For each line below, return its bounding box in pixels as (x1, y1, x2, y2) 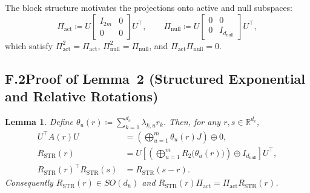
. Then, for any (163, 115, 221, 127)
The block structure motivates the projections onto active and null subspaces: (5, 1, 293, 13)
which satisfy (5, 39, 53, 52)
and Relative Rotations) (5, 86, 159, 105)
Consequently (5, 176, 53, 189)
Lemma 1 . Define (5, 115, 73, 127)
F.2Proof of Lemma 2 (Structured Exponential (5, 69, 306, 87)
